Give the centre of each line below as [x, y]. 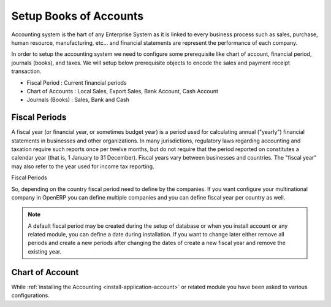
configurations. [31, 295]
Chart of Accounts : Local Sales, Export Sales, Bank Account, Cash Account [123, 91]
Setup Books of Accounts [78, 16]
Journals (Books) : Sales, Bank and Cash [78, 100]
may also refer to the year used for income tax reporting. [83, 166]
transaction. [26, 71]
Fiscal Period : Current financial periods [77, 82]
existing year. [45, 251]
